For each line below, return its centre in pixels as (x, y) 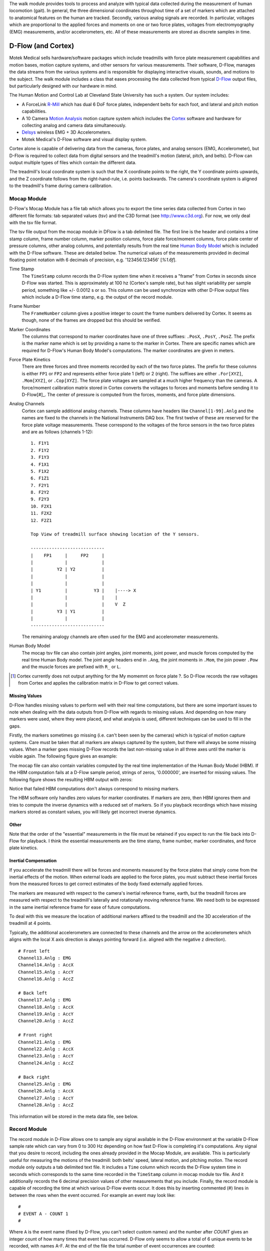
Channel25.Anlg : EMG (44, 1084)
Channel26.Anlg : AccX (46, 1091)
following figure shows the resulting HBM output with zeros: (71, 779)
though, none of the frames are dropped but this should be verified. (91, 320)
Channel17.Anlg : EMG (44, 1000)
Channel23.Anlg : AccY (46, 1056)
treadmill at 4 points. (30, 923)
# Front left (34, 951)
